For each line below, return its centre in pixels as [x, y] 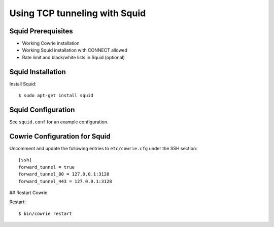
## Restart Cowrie [28, 193]
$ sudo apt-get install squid [56, 96]
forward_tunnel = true [47, 167]
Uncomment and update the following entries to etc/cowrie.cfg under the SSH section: [103, 148]
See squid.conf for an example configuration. [59, 122]
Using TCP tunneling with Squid [78, 13]
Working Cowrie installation [51, 43]
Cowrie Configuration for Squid [60, 136]
